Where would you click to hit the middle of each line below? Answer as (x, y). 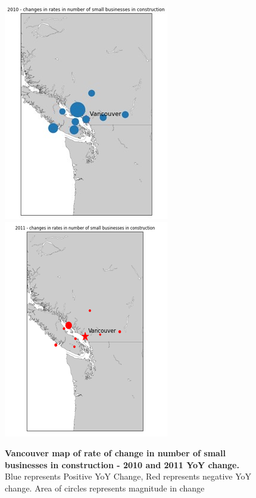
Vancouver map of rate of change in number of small (115, 453)
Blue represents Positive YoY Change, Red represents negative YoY (128, 476)
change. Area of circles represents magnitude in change (105, 488)
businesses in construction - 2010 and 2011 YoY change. (122, 464)
